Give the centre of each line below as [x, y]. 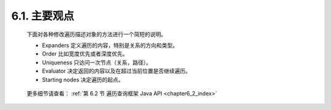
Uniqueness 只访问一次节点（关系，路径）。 [97, 62]
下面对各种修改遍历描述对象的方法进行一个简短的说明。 [97, 34]
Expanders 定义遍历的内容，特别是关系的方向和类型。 [110, 45]
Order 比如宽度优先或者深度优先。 [85, 54]
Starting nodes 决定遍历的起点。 [83, 79]
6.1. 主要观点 [43, 16]
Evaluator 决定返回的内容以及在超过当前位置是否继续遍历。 [116, 71]
